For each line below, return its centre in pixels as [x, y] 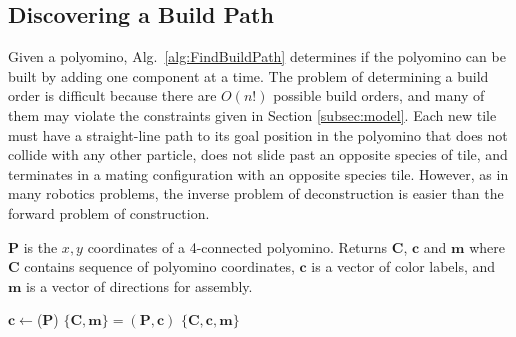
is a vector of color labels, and [403, 266]
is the [40, 246]
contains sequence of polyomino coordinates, [159, 266]
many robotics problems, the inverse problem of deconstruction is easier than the [256, 193]
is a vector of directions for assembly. [139, 285]
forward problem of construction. [109, 212]
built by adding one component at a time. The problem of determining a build [248, 75]
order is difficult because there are [112, 95]
